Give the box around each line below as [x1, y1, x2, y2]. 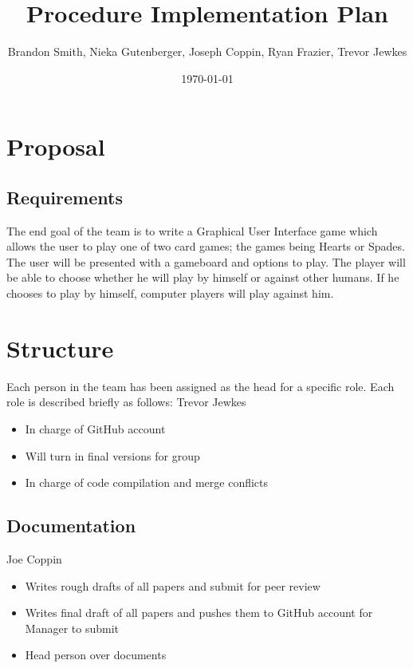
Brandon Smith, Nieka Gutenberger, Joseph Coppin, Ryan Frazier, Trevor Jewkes [7, 43, 407, 60]
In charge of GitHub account [25, 420, 166, 437]
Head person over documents [25, 646, 167, 663]
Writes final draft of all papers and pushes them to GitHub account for [25, 604, 373, 621]
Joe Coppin [6, 550, 62, 567]
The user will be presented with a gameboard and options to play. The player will [6, 253, 406, 270]
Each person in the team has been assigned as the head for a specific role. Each [6, 377, 395, 394]
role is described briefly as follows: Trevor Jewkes [6, 393, 246, 410]
